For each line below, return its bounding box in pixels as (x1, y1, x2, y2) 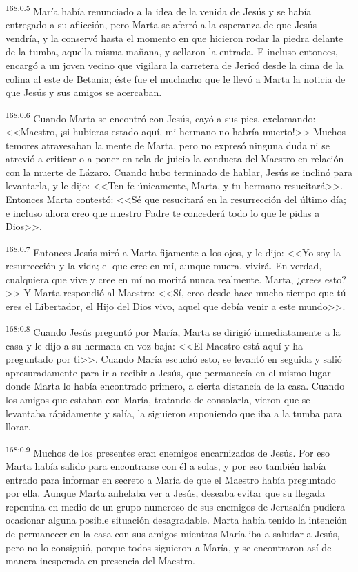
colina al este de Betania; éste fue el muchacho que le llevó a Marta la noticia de (6, 71, 346, 86)
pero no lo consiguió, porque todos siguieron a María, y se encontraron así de (6, 540, 332, 554)
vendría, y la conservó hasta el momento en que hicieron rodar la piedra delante (6, 30, 344, 45)
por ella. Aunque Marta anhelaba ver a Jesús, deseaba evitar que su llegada (6, 486, 326, 500)
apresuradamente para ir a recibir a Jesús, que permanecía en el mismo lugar (6, 365, 331, 379)
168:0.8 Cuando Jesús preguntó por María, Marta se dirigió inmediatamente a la (6, 323, 341, 339)
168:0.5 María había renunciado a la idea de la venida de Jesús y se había (6, 2, 312, 18)
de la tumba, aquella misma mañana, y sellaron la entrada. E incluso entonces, (6, 44, 338, 59)
